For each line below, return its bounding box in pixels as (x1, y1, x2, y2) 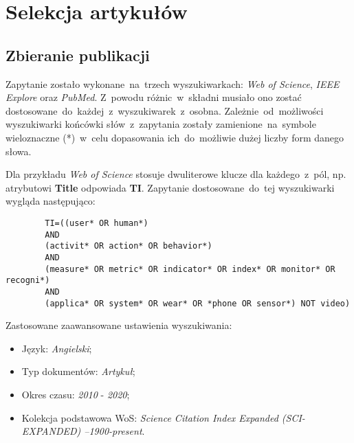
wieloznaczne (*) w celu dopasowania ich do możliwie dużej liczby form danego (5, 130, 344, 144)
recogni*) (5, 275, 50, 286)
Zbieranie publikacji (5, 44, 150, 65)
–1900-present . (84, 424, 145, 438)
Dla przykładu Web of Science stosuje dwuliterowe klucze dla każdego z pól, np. (5, 167, 346, 181)
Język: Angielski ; (21, 341, 92, 355)
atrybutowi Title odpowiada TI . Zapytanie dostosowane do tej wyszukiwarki (5, 180, 335, 194)
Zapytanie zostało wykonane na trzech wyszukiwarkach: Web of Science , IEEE (5, 76, 340, 91)
